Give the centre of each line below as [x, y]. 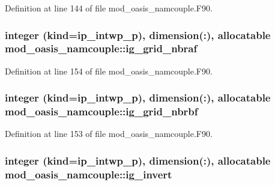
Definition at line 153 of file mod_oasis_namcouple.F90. [109, 134]
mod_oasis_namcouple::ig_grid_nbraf [101, 48]
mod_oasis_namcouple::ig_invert [89, 174]
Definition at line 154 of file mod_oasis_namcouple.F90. [109, 71]
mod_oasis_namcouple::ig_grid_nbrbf [101, 111]
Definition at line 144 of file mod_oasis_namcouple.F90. [109, 8]
